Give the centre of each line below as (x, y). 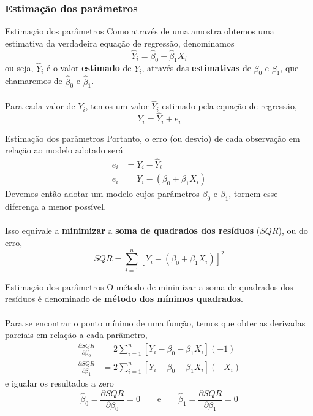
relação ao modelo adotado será (64, 150)
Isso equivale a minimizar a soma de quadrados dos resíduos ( (133, 230)
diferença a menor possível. (56, 206)
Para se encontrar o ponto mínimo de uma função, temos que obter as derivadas (155, 322)
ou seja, (19, 68)
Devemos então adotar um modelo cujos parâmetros (102, 194)
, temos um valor (117, 106)
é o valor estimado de (89, 68)
